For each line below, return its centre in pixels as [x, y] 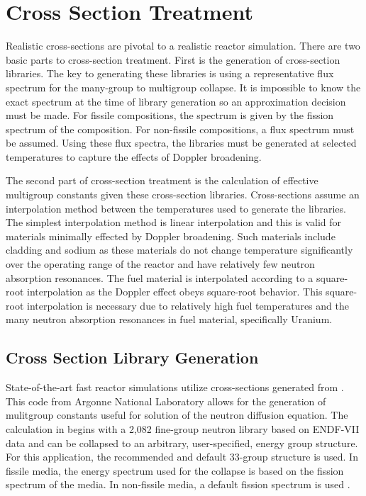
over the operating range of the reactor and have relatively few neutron [160, 264]
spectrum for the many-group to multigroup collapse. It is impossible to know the [183, 87]
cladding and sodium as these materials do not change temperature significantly [179, 250]
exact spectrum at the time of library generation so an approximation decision [176, 101]
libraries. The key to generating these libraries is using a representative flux [170, 73]
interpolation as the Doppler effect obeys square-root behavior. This [174, 292]
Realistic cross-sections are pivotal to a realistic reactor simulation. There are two [183, 46]
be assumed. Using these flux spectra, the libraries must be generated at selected [181, 143]
